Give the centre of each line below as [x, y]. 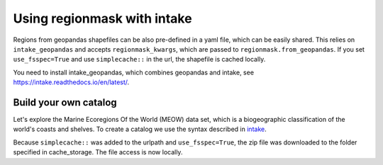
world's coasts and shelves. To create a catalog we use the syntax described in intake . [140, 129]
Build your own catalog [65, 102]
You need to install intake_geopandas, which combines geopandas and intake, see [134, 72]
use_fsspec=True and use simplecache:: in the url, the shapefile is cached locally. [139, 59]
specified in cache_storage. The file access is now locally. [98, 152]
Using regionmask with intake [102, 18]
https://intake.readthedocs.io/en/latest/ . [71, 82]
